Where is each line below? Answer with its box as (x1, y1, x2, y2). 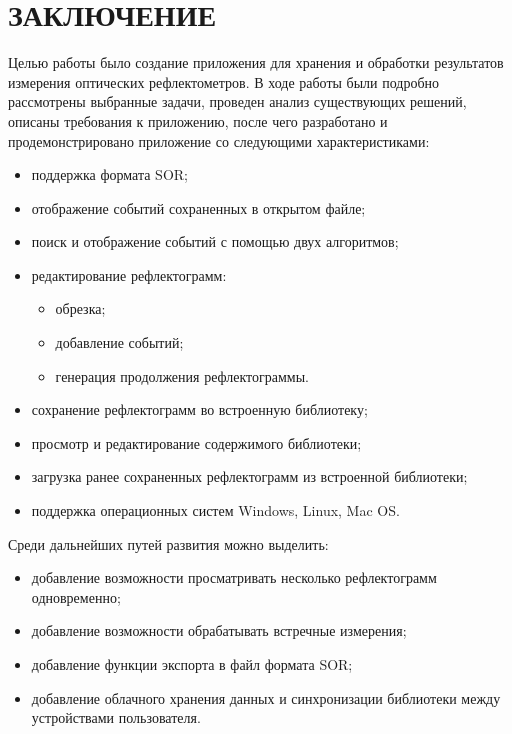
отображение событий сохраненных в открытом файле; (31, 197, 366, 218)
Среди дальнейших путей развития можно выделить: (8, 533, 329, 554)
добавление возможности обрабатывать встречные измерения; (31, 620, 407, 641)
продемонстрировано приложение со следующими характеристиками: (8, 130, 430, 151)
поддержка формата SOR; (31, 164, 188, 185)
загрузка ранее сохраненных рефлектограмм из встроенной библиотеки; (31, 466, 468, 487)
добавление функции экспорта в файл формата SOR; (31, 654, 353, 674)
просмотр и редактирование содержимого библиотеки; (31, 432, 362, 453)
